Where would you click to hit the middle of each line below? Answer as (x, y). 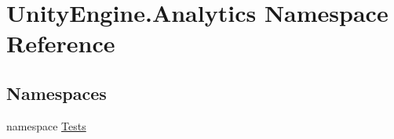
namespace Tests (46, 125)
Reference (61, 43)
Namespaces (57, 93)
